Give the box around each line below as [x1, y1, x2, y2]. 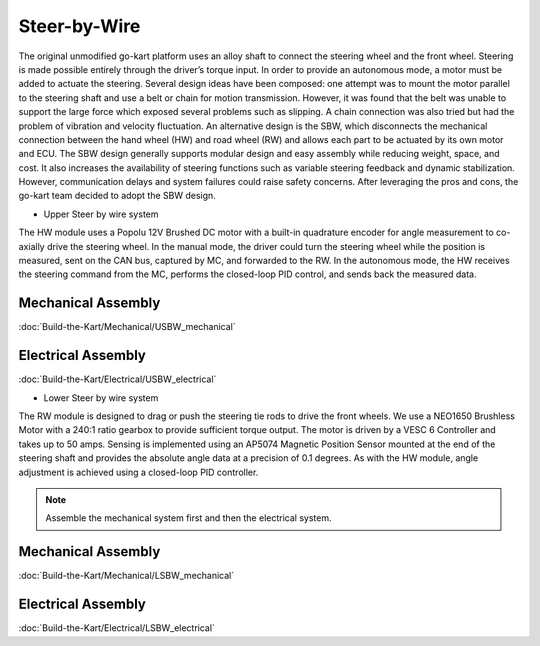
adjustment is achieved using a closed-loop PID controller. [18, 466, 259, 478]
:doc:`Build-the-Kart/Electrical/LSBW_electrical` [18, 622, 215, 634]
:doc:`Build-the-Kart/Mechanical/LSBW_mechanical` [18, 570, 235, 582]
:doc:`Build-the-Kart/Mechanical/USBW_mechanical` [18, 321, 237, 333]
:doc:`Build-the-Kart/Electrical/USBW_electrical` [18, 373, 217, 385]
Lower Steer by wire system [43, 391, 159, 404]
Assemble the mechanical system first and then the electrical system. [45, 512, 332, 524]
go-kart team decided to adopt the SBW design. [18, 190, 217, 202]
